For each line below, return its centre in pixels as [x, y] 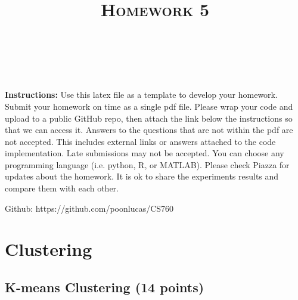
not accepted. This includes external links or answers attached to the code [140, 141]
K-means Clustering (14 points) [105, 287]
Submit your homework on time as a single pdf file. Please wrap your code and [149, 106]
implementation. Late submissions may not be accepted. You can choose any [145, 153]
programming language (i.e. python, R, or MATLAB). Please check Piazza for [147, 164]
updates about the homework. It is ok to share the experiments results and [142, 176]
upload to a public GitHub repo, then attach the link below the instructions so [149, 118]
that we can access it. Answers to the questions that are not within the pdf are [149, 130]
